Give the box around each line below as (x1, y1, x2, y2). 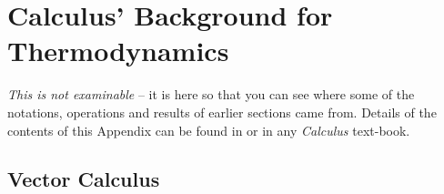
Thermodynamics (7, 32, 229, 69)
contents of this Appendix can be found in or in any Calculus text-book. (7, 120, 410, 139)
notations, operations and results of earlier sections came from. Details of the (7, 102, 437, 121)
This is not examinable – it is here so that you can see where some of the (7, 85, 415, 104)
